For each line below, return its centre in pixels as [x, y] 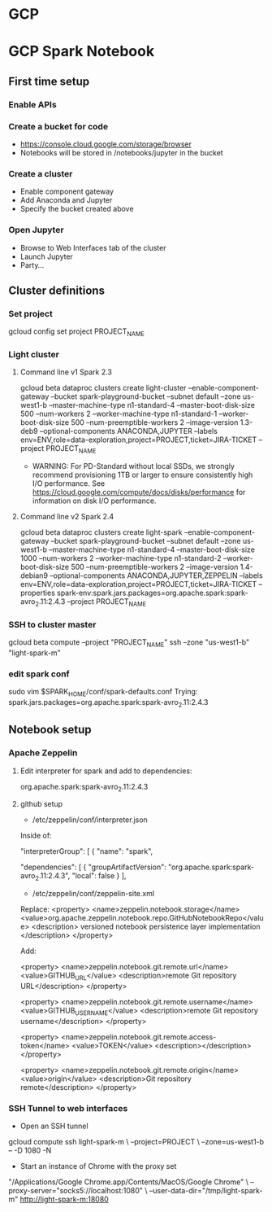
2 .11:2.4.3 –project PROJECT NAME [91, 602]
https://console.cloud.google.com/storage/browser [106, 144]
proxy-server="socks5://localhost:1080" [76, 1191]
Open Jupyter [36, 230]
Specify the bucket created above [77, 209]
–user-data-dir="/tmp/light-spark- [206, 1191]
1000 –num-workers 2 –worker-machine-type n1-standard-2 [121, 558]
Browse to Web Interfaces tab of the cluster [93, 247]
